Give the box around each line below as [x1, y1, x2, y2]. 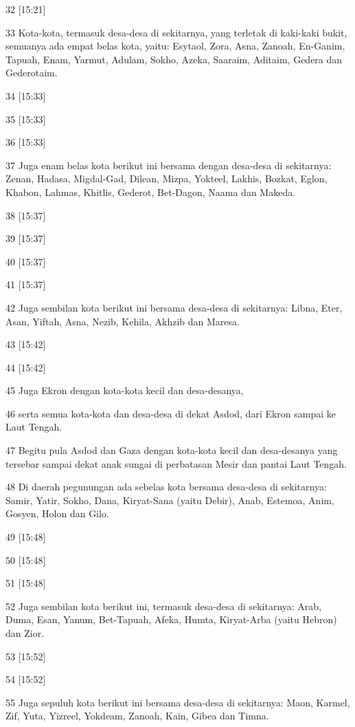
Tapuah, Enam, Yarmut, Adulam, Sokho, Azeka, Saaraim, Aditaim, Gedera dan [5, 52, 343, 66]
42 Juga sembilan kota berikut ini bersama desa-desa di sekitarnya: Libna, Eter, [5, 300, 343, 314]
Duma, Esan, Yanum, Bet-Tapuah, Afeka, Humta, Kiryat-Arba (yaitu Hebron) [5, 612, 337, 627]
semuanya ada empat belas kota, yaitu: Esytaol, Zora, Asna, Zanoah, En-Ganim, [5, 39, 345, 53]
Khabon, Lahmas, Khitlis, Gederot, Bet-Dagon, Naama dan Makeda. [5, 184, 296, 199]
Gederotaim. [5, 65, 58, 80]
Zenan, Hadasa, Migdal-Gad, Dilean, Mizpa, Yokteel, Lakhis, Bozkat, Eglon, [5, 171, 328, 186]
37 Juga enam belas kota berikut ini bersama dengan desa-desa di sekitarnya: [5, 158, 332, 172]
